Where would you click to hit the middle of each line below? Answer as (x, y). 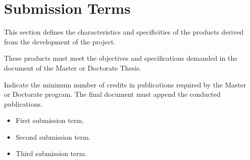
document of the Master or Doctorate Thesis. (73, 67)
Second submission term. (53, 137)
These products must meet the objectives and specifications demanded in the (121, 58)
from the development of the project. (60, 41)
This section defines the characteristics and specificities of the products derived (124, 32)
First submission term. (50, 120)
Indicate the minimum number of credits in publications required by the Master (125, 84)
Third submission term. (51, 153)
